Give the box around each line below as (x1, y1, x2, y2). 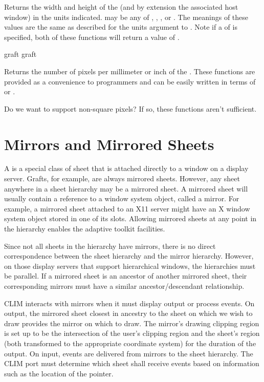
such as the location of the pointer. (4, 368, 114, 378)
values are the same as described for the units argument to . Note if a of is (4, 22, 237, 32)
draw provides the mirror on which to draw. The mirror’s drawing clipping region (4, 317, 259, 328)
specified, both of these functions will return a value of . (4, 31, 180, 42)
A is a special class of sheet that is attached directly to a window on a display (4, 163, 249, 174)
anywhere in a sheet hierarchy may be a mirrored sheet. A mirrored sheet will (4, 183, 248, 194)
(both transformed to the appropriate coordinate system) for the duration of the (4, 337, 256, 348)
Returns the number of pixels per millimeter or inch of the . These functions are (4, 66, 255, 76)
